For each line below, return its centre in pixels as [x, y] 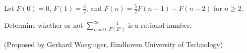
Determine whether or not [44, 25]
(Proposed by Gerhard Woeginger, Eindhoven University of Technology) [114, 44]
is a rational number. [160, 25]
